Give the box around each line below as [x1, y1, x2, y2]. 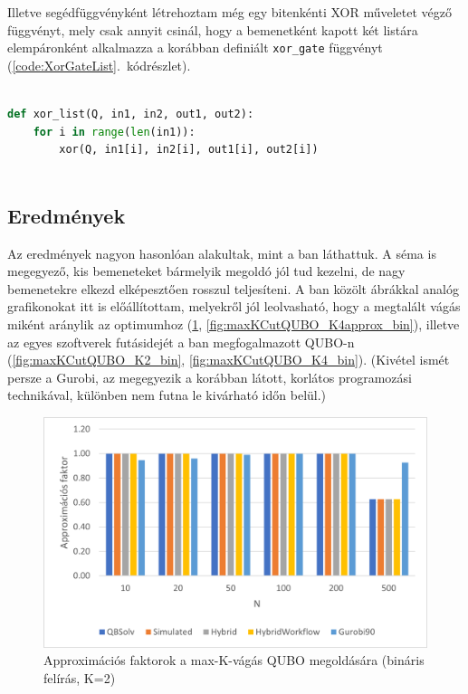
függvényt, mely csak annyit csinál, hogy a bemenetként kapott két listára [7, 20, 418, 39]
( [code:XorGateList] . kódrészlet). [7, 55, 191, 74]
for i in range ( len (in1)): [33, 125, 196, 138]
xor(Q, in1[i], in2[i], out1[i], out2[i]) [59, 143, 319, 157]
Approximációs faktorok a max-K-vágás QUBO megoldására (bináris [43, 651, 425, 670]
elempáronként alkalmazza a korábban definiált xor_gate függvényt [7, 38, 383, 57]
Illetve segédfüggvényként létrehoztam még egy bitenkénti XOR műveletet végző [7, 3, 453, 21]
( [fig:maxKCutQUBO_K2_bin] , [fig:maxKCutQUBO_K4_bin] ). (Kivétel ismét [7, 350, 450, 369]
